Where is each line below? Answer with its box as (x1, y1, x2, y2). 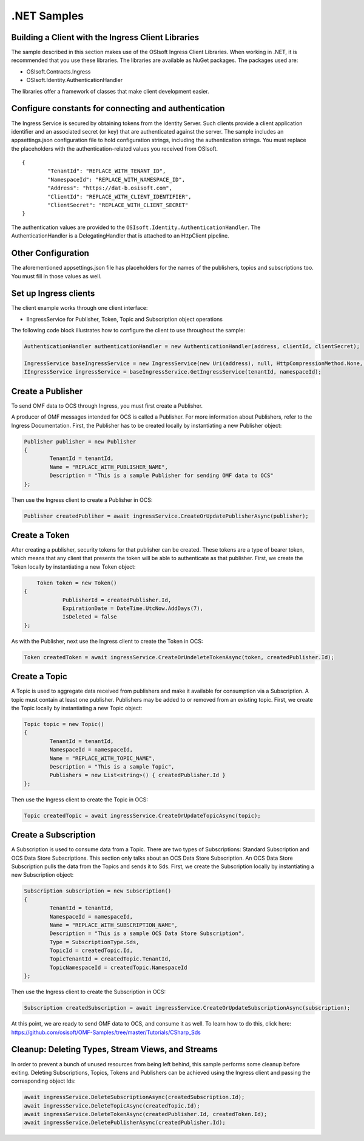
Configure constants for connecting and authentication (11, 103, 225, 114)
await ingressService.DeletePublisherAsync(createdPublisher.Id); (24, 1119, 226, 1126)
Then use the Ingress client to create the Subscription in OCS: (11, 988, 166, 996)
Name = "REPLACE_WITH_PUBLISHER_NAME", (49, 464, 168, 470)
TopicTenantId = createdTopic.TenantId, (49, 956, 172, 962)
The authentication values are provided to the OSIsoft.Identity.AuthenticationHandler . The (11, 224, 261, 231)
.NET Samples (11, 9, 84, 22)
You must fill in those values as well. (11, 272, 102, 279)
